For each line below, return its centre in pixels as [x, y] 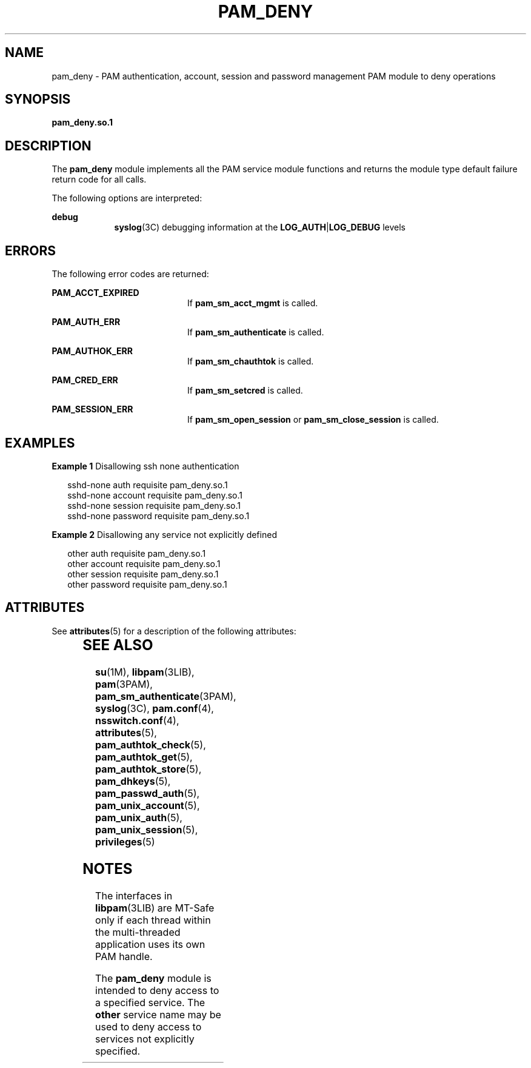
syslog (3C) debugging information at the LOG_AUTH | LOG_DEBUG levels [260, 227]
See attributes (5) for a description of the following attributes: [174, 631]
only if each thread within [153, 920]
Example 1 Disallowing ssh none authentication [145, 466]
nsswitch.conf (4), [137, 720]
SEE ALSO [118, 645]
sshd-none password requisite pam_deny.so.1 [159, 516]
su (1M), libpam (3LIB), [145, 672]
